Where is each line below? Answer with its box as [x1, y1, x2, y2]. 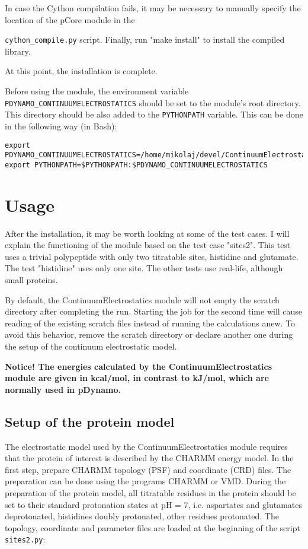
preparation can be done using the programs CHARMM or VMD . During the [5, 475, 286, 487]
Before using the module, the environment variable [5, 85, 189, 97]
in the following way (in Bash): [5, 119, 117, 132]
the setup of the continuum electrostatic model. [5, 339, 177, 352]
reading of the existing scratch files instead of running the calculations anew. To [5, 316, 296, 329]
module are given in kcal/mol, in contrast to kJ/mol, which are [5, 372, 269, 384]
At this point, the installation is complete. [5, 65, 158, 77]
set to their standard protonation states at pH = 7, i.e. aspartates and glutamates [5, 498, 302, 510]
